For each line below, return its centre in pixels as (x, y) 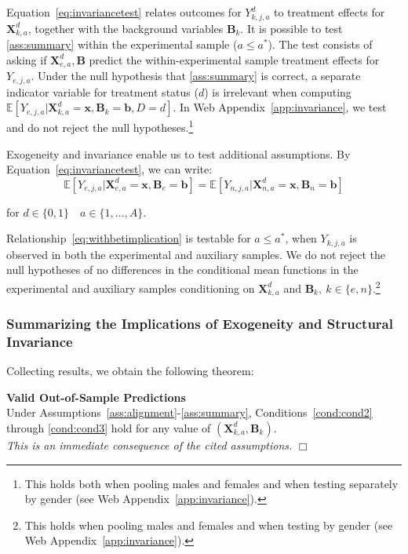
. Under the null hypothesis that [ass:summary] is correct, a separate (196, 76)
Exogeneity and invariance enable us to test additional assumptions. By (178, 153)
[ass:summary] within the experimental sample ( (122, 44)
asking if (27, 59)
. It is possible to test (291, 28)
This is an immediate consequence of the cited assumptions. (149, 445)
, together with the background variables (126, 28)
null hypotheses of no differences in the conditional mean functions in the (182, 270)
